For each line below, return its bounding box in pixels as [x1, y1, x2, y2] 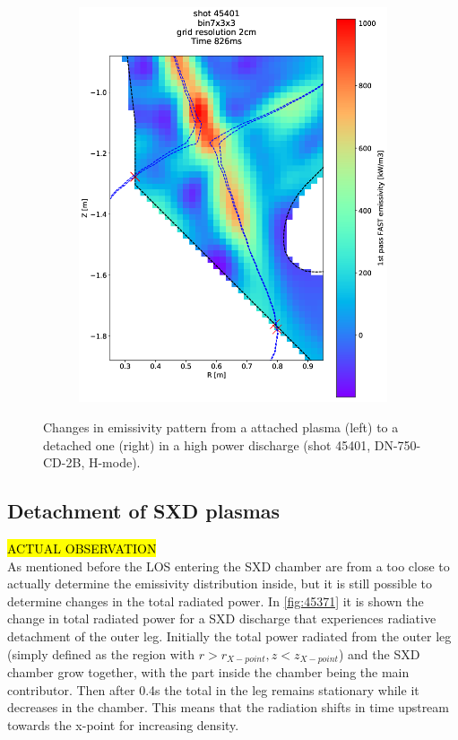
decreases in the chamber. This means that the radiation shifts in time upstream [7, 698, 449, 717]
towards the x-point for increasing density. [7, 715, 239, 734]
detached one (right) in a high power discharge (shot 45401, [43, 435, 371, 454]
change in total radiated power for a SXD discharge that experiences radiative [7, 609, 436, 628]
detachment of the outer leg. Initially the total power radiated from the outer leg [7, 626, 452, 645]
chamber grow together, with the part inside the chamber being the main [7, 662, 410, 681]
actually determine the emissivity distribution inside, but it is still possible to [7, 574, 432, 593]
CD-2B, [43, 453, 85, 472]
